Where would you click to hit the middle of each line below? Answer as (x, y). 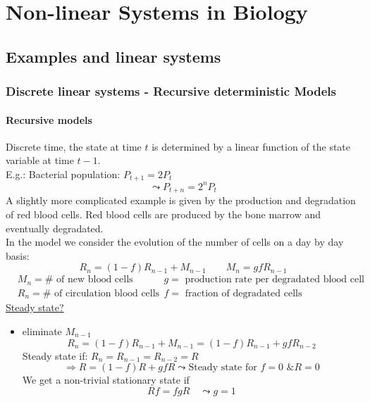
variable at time (40, 160)
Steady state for (223, 368)
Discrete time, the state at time (74, 146)
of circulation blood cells (107, 293)
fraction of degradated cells (243, 293)
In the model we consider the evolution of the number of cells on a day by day (175, 242)
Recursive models (49, 119)
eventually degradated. (55, 228)
